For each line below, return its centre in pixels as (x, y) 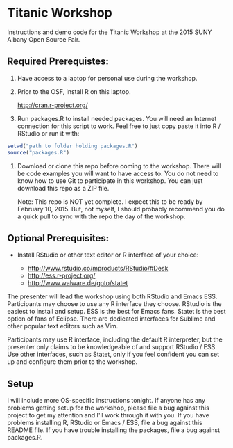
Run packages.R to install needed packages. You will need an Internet (117, 118)
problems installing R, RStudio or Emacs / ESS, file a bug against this (105, 423)
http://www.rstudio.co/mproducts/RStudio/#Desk (98, 269)
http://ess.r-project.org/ (61, 275)
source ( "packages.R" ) (38, 152)
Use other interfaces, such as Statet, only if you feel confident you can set (113, 354)
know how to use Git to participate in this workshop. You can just (110, 181)
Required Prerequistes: (58, 62)
